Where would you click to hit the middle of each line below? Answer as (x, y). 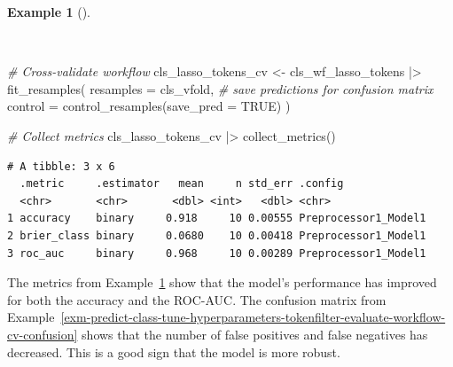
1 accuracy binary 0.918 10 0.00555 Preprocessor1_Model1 (217, 219)
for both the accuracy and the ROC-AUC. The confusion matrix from (197, 299)
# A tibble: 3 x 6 (61, 166)
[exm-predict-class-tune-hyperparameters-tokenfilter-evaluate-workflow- (253, 317)
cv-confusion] (43, 334)
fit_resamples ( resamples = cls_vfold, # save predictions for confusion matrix (220, 88)
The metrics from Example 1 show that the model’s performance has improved (222, 282)
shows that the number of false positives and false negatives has (255, 334)
